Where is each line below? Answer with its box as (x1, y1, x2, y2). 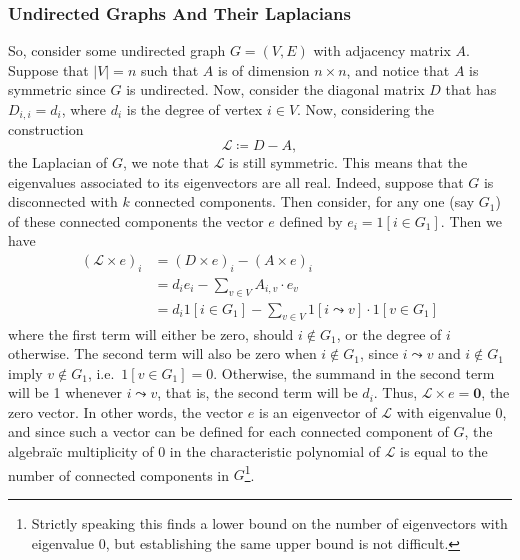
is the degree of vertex (126, 99, 263, 119)
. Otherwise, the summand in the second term (213, 362, 495, 383)
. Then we (440, 210, 502, 231)
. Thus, (373, 382, 418, 403)
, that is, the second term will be (157, 382, 358, 403)
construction (8, 119, 84, 140)
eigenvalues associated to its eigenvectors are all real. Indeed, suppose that (8, 171, 464, 192)
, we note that (123, 152, 209, 173)
